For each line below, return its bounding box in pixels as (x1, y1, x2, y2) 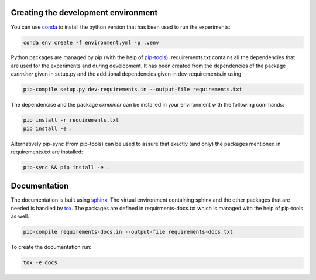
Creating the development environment (11, 8, 158, 18)
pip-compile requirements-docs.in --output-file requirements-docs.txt (23, 228, 233, 235)
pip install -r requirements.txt (23, 117, 119, 124)
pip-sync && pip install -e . (23, 164, 110, 170)
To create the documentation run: (11, 244, 92, 251)
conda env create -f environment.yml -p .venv (23, 39, 159, 46)
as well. (11, 213, 29, 220)
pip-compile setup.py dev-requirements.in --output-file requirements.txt (23, 86, 243, 93)
